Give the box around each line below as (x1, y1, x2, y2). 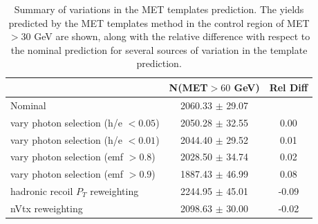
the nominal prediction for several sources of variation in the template (10, 42, 308, 57)
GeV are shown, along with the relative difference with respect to (34, 29, 310, 44)
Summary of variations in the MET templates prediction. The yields (14, 2, 304, 16)
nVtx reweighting (10, 200, 83, 215)
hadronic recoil (10, 184, 73, 198)
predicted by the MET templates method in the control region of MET (8, 15, 310, 30)
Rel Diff (269, 80, 308, 94)
